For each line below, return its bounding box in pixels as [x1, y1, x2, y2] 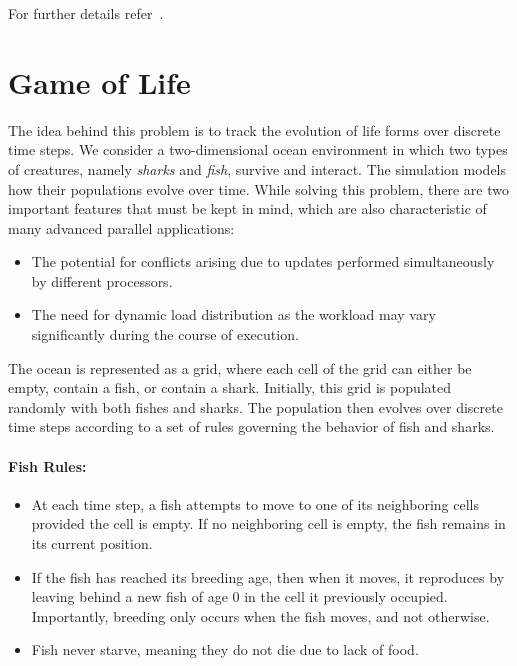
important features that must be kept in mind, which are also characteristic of [8, 198, 487, 219]
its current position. [31, 533, 153, 554]
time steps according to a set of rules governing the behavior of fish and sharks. [8, 416, 495, 437]
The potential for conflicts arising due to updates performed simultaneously [31, 251, 495, 272]
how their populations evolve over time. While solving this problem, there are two [8, 178, 509, 199]
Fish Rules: [8, 455, 87, 476]
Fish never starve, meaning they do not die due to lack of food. [31, 639, 419, 660]
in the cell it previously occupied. [244, 586, 448, 607]
